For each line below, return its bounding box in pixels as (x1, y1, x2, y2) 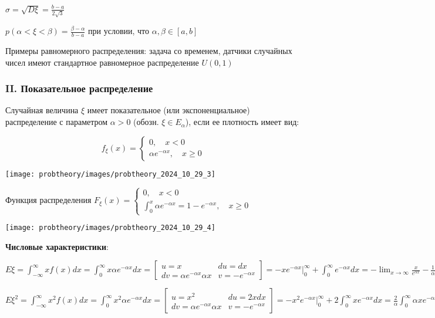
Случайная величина (5, 104, 79, 116)
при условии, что (88, 25, 150, 37)
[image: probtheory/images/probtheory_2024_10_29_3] (5, 170, 215, 178)
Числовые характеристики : (5, 240, 109, 252)
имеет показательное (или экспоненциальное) (87, 104, 250, 116)
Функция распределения (5, 194, 92, 206)
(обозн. (133, 116, 159, 128)
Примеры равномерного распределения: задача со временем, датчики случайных (5, 45, 292, 57)
